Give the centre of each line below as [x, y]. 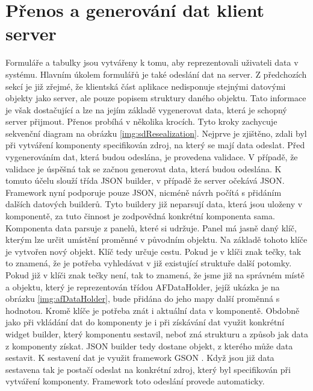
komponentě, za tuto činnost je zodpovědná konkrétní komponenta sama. [140, 216]
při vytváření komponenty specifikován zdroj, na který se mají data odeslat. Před [155, 145]
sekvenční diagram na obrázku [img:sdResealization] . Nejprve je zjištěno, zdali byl [156, 133]
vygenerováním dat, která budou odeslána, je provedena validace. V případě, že [152, 157]
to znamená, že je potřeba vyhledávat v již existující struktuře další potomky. [149, 263]
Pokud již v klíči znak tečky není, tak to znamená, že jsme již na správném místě [155, 275]
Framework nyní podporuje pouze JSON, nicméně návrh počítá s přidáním [144, 192]
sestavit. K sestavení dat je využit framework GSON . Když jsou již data [140, 358]
